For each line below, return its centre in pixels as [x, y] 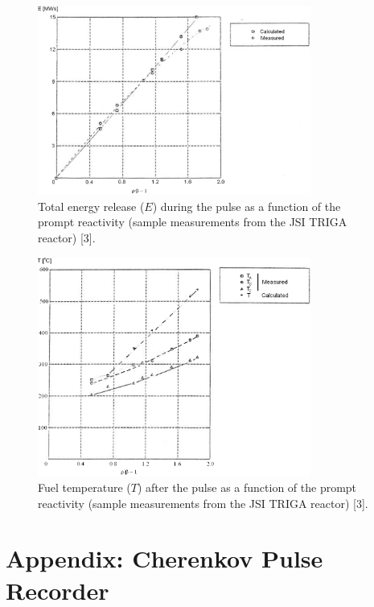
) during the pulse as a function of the [247, 206]
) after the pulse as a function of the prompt [247, 487]
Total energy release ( [91, 206]
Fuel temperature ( [84, 487]
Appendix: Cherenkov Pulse [164, 558]
